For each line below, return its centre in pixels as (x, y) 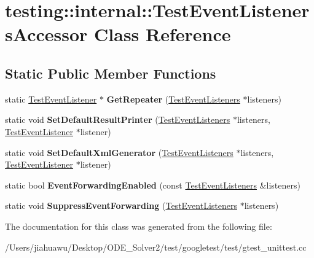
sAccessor (46, 34)
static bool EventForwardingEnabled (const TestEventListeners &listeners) (153, 185)
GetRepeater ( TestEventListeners (173, 99)
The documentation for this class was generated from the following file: (139, 226)
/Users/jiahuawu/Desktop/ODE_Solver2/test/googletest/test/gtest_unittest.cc (156, 247)
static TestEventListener (51, 99)
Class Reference (163, 34)
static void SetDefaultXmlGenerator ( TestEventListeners (119, 152)
